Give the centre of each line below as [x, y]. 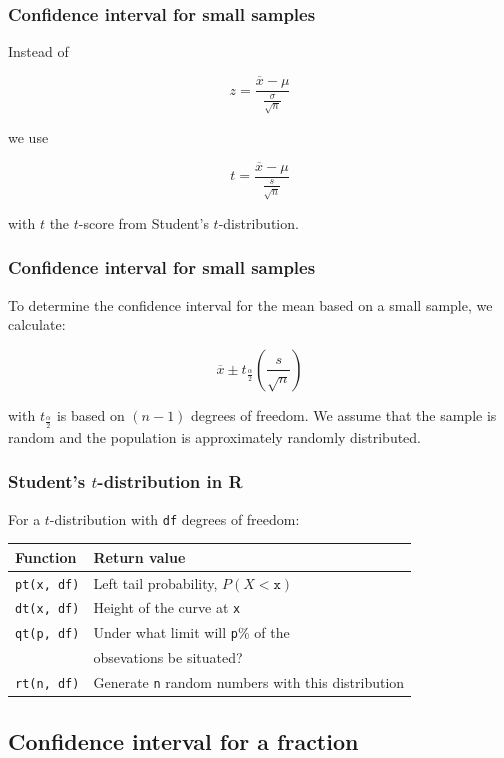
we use [28, 137]
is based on [90, 414]
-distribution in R [170, 481]
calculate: [37, 324]
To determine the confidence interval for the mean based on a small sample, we [250, 304]
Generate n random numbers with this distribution [249, 682]
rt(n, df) [47, 684]
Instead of [38, 51]
